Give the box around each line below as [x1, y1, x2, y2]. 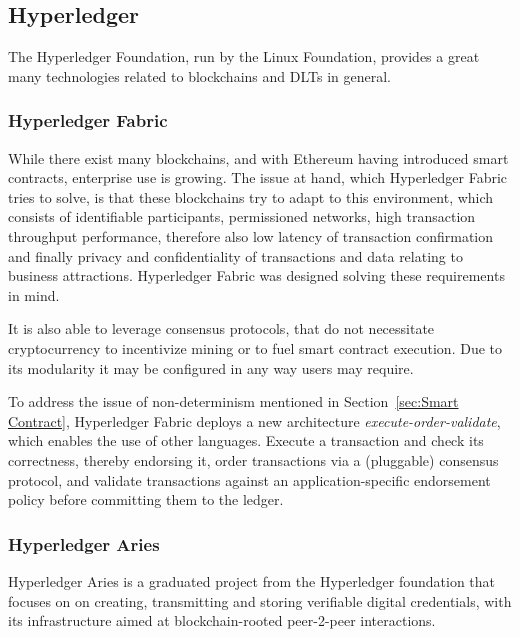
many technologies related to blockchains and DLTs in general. [8, 65, 391, 86]
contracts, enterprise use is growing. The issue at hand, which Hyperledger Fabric [8, 167, 508, 188]
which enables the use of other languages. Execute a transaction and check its [8, 430, 484, 451]
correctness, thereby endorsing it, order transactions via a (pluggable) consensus [8, 449, 499, 470]
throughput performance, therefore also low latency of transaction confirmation [8, 225, 494, 246]
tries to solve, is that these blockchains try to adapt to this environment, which [8, 186, 494, 207]
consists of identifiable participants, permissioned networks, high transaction [8, 206, 476, 227]
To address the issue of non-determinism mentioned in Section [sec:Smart [8, 391, 459, 412]
